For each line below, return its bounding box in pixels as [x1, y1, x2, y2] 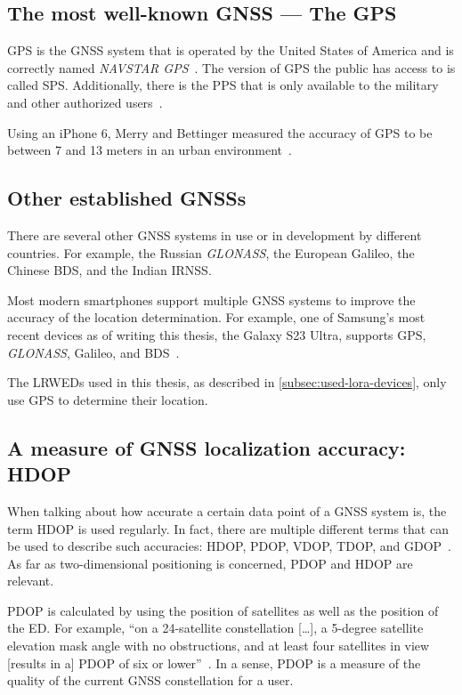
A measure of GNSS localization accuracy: [7, 433, 406, 461]
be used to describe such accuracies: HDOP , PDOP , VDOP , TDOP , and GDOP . [7, 537, 451, 555]
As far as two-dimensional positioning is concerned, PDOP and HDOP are [7, 554, 413, 572]
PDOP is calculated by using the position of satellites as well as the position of [7, 601, 439, 619]
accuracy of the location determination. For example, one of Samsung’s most [7, 308, 426, 327]
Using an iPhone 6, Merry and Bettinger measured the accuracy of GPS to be [7, 123, 433, 141]
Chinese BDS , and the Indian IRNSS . [7, 261, 212, 279]
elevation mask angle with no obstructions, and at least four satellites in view [7, 636, 430, 655]
